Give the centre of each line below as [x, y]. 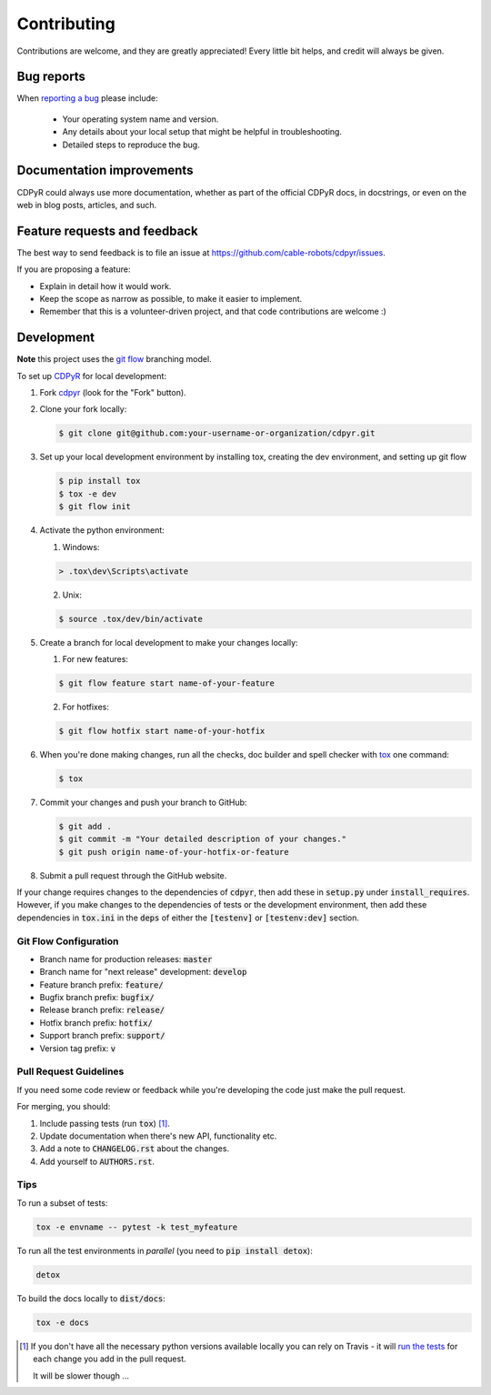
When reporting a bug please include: [87, 98]
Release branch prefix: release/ [102, 1010]
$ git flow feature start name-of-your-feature [166, 683]
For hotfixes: [85, 707]
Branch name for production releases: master [126, 958]
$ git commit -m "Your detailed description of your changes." [203, 839]
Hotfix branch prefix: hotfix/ [96, 1022]
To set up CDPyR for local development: [92, 376]
